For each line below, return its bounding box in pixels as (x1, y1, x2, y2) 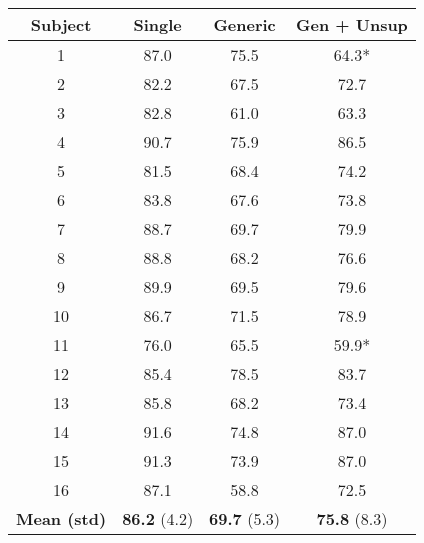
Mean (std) (16, 507, 107, 530)
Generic (213, 13, 276, 36)
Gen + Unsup (296, 13, 408, 36)
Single (133, 13, 182, 36)
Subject (30, 13, 92, 36)
